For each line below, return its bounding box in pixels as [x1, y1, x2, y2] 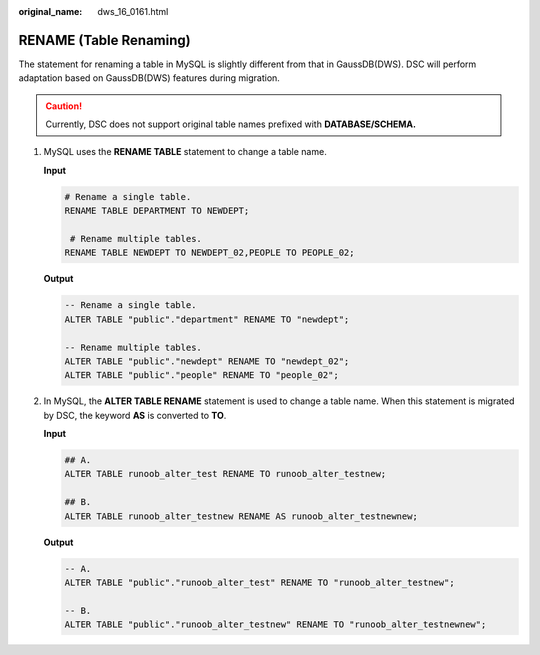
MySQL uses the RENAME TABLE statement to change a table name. [43, 146, 327, 158]
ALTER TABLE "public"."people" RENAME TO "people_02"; [64, 370, 339, 381]
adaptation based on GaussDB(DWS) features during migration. [18, 72, 280, 84]
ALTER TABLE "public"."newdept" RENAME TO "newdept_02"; [64, 355, 350, 367]
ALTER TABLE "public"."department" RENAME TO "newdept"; [64, 313, 350, 325]
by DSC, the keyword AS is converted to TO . [43, 409, 227, 421]
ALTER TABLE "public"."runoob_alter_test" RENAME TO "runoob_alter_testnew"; [64, 577, 455, 588]
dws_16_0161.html [97, 6, 169, 17]
